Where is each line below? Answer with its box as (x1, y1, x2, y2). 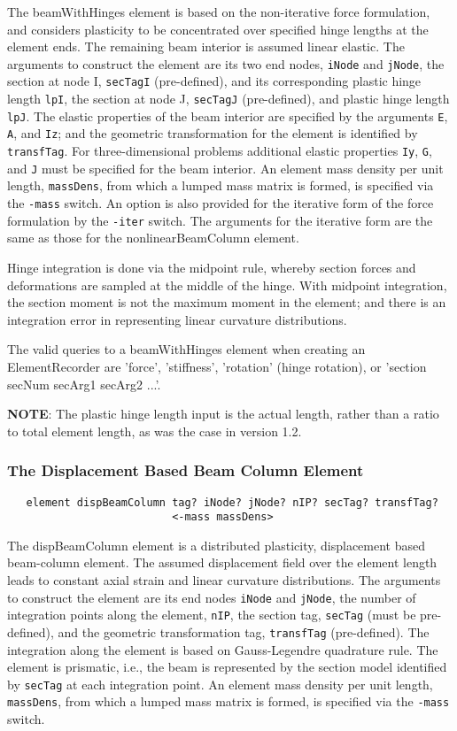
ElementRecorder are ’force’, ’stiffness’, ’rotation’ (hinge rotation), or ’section (7, 357, 427, 375)
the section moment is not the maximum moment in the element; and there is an (7, 293, 446, 312)
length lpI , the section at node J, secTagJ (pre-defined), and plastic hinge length (7, 89, 450, 108)
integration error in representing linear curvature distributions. (7, 310, 347, 328)
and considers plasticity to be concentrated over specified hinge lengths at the (7, 19, 429, 38)
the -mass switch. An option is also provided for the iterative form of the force (7, 194, 434, 212)
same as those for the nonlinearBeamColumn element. (7, 228, 299, 247)
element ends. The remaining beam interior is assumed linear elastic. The (7, 37, 405, 56)
